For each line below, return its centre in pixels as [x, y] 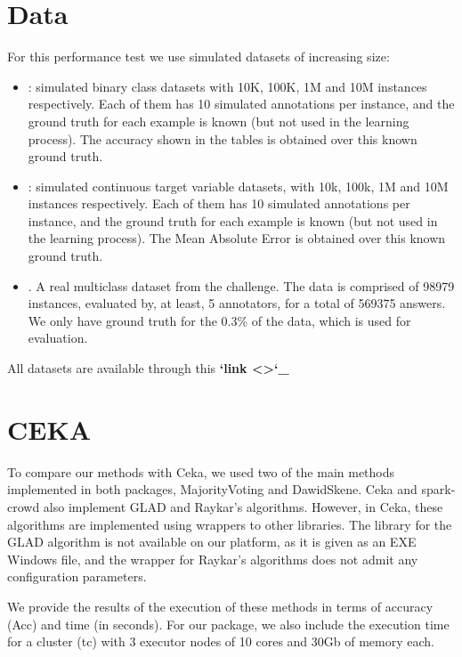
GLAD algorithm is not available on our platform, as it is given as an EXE [212, 542]
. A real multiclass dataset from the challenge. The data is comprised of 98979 [241, 285]
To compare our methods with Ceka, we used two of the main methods [201, 471]
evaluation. [58, 338]
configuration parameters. [77, 576]
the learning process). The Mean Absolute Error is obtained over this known [237, 238]
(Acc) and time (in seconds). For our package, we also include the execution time [228, 624]
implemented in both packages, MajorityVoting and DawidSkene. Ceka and [212, 489]
